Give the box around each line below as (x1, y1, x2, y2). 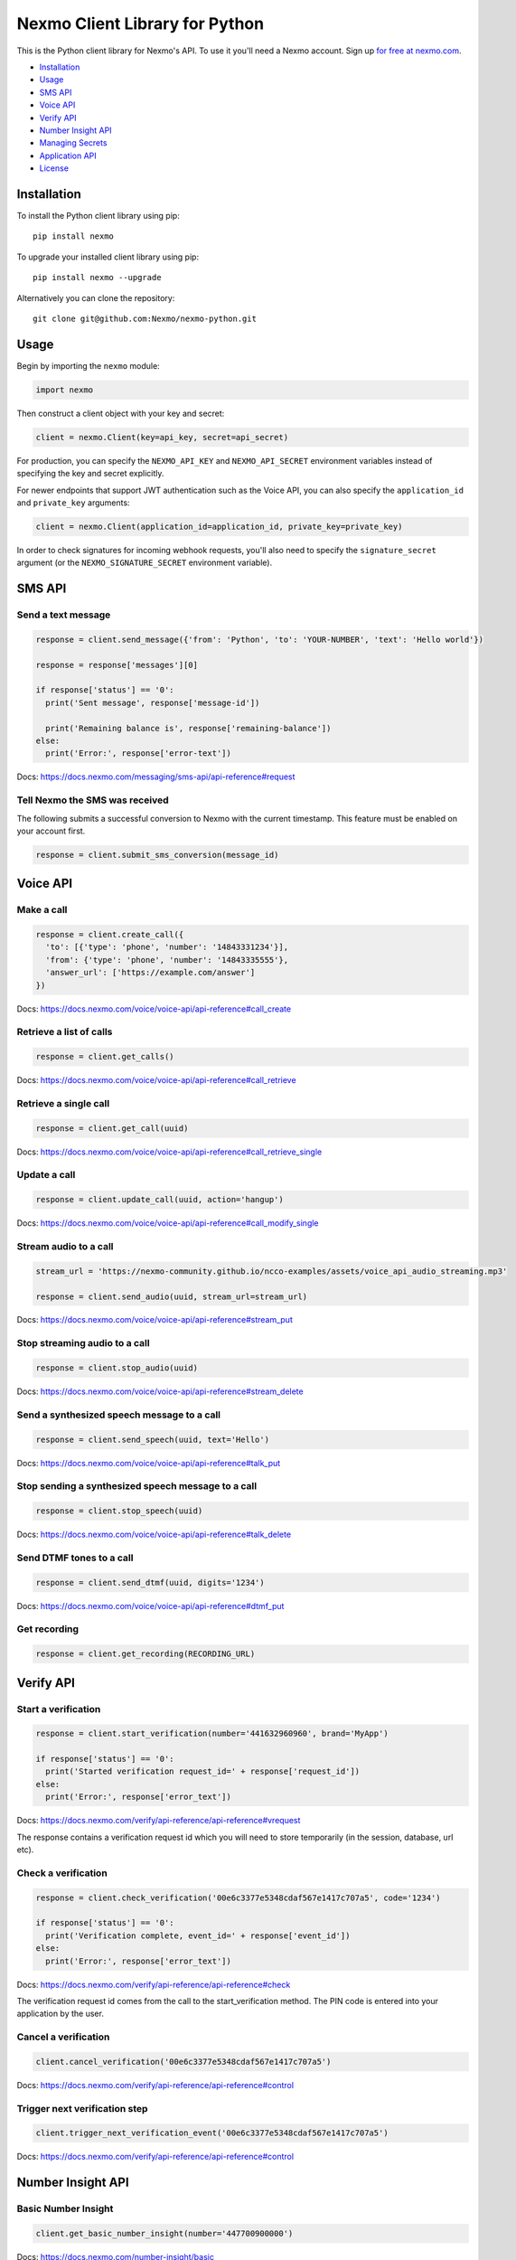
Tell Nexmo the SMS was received (16, 794, 169, 806)
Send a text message (16, 608, 111, 621)
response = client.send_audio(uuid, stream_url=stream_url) (35, 1291, 308, 1302)
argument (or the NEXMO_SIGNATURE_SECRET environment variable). (16, 557, 273, 569)
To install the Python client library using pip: (16, 210, 180, 221)
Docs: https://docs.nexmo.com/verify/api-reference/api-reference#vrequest (16, 1815, 301, 1826)
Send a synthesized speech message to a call (16, 1408, 221, 1421)
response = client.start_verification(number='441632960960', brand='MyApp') (35, 1728, 389, 1739)
